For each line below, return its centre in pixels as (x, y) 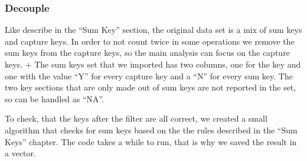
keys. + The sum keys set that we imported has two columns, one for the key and (153, 64)
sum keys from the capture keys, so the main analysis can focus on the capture (147, 53)
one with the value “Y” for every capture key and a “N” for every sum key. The (149, 76)
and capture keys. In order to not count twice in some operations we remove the (150, 41)
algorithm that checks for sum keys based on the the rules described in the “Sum (151, 130)
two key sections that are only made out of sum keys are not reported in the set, (151, 87)
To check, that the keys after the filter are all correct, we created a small (136, 118)
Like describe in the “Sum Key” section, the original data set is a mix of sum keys (153, 30)
